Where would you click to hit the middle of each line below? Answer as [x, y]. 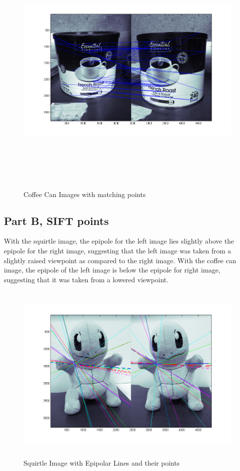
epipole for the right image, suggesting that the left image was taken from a [118, 250]
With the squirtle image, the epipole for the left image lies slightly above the [119, 241]
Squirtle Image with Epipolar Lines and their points [102, 462]
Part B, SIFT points [57, 220]
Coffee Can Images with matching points [85, 194]
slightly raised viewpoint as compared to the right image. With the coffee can [120, 260]
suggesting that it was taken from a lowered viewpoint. [86, 279]
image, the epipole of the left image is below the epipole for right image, [112, 270]
